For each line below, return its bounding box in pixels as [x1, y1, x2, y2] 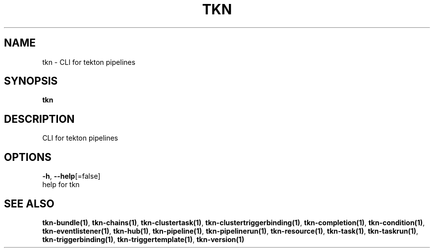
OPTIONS [4, 151, 52, 163]
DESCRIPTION [4, 112, 75, 125]
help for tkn [42, 180, 80, 189]
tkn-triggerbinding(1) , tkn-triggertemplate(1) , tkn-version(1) [42, 235, 244, 244]
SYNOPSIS [4, 75, 58, 88]
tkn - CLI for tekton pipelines [42, 57, 136, 66]
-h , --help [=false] [42, 172, 101, 181]
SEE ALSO [4, 197, 54, 210]
